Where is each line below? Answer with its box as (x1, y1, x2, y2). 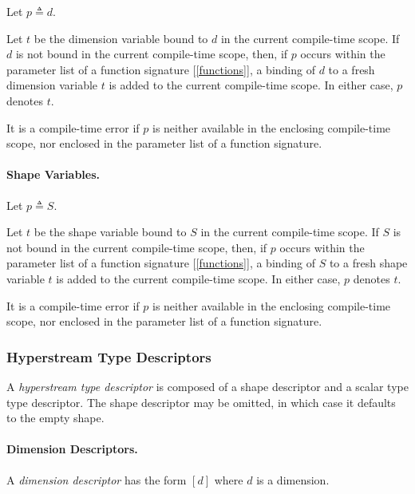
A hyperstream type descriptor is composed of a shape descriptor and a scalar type (6, 377, 409, 394)
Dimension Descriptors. (6, 441, 138, 457)
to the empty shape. (6, 409, 105, 426)
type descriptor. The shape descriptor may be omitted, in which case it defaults (6, 393, 396, 410)
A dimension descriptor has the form (6, 471, 187, 488)
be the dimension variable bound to (34, 30, 208, 46)
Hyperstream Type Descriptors (6, 346, 211, 366)
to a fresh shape (329, 255, 408, 271)
